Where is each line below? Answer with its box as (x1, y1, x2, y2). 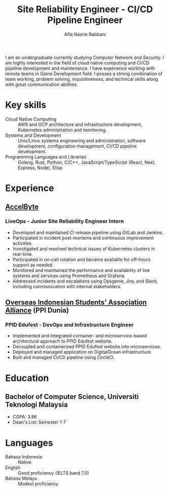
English (5, 465, 21, 471)
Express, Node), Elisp (18, 164, 63, 171)
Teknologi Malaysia (5, 401, 68, 409)
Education (5, 372, 49, 384)
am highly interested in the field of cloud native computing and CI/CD (5, 59, 150, 66)
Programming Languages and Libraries (5, 153, 87, 160)
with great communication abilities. (5, 81, 78, 87)
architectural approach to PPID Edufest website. (12, 338, 113, 344)
